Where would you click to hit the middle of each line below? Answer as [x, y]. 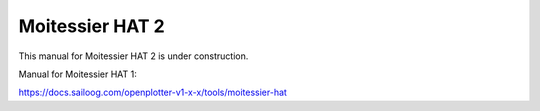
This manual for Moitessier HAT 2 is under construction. [133, 56]
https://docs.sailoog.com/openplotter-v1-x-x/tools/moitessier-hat [152, 92]
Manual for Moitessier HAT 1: [77, 74]
